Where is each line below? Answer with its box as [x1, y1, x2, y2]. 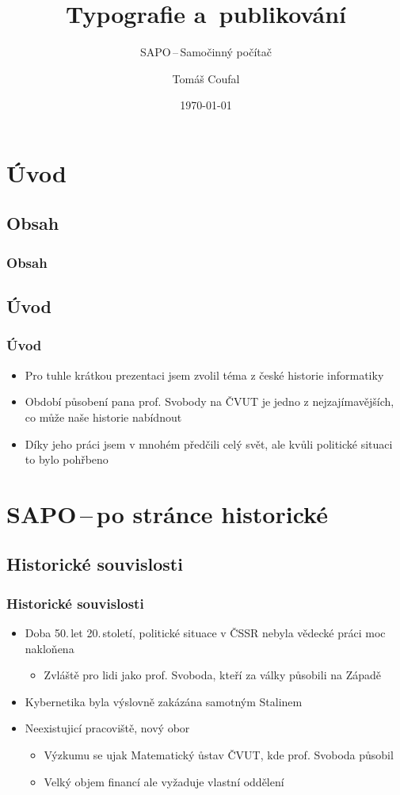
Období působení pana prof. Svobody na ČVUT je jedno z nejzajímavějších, [25, 393, 394, 410]
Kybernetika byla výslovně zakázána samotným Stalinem [25, 693, 303, 709]
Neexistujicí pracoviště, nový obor [25, 720, 190, 736]
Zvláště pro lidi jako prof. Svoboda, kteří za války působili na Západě [44, 667, 381, 683]
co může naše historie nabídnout [25, 408, 182, 425]
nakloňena [25, 640, 74, 656]
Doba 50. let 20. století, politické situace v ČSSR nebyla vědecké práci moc [25, 625, 386, 641]
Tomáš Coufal [172, 70, 240, 86]
